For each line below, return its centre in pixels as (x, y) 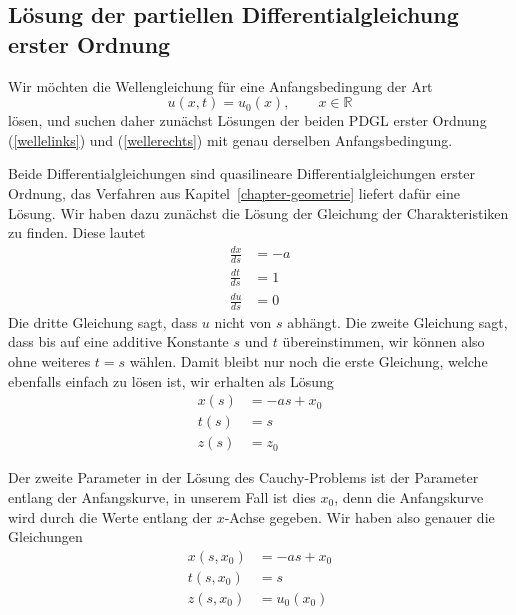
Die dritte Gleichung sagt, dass (103, 321)
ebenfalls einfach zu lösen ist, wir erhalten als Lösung (171, 380)
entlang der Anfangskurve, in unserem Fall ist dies (162, 496)
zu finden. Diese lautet (77, 232)
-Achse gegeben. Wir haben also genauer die (359, 516)
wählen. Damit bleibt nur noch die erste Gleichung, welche (308, 361)
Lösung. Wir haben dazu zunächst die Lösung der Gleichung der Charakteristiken (258, 212)
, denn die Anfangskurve (409, 496)
